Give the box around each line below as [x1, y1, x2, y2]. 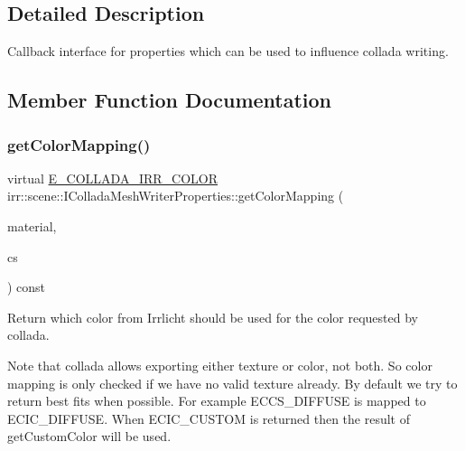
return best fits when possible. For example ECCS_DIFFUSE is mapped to [7, 391, 426, 410]
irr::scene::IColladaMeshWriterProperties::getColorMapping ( [7, 186, 344, 205]
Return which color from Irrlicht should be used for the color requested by [7, 307, 418, 326]
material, [7, 216, 57, 235]
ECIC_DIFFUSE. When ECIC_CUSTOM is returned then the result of [7, 409, 410, 428]
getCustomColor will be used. [7, 427, 172, 446]
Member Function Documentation [7, 86, 332, 114]
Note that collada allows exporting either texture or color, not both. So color [7, 355, 432, 374]
